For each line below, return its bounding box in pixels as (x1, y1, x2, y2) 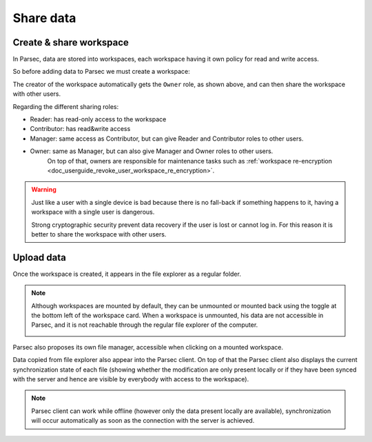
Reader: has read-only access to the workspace (30, 115, 167, 123)
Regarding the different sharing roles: (12, 102, 119, 110)
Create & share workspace (12, 37, 129, 48)
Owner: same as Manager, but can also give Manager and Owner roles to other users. (30, 147, 273, 155)
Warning (31, 185, 56, 194)
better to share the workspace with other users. (31, 230, 167, 238)
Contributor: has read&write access (30, 125, 131, 133)
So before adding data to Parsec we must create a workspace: (12, 68, 190, 76)
